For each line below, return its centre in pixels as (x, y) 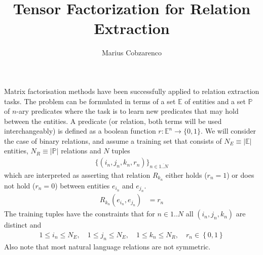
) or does (240, 174)
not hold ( (20, 185)
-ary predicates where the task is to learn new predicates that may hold (127, 111)
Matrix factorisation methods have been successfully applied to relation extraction (132, 91)
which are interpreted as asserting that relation (77, 174)
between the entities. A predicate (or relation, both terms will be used (113, 121)
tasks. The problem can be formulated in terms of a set (90, 101)
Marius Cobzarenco (132, 53)
